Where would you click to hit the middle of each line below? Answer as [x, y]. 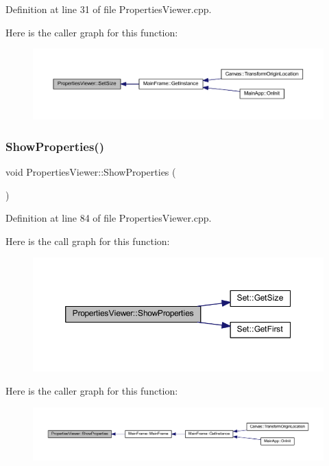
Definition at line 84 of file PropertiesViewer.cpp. [109, 218]
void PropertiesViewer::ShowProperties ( [91, 172]
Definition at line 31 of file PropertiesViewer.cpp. [109, 9]
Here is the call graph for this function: [88, 241]
